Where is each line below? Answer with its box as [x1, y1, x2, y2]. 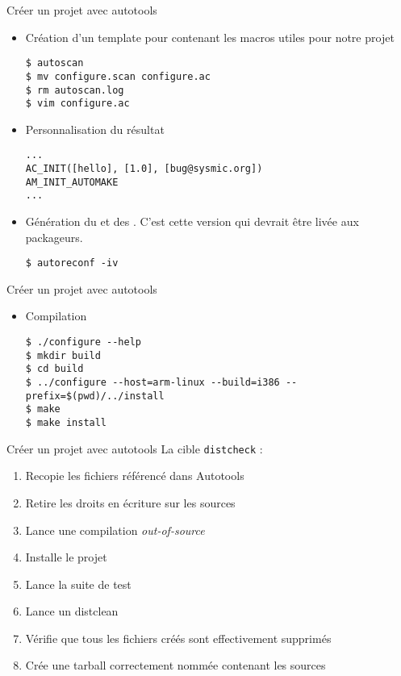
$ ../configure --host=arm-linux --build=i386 [25, 377, 280, 389]
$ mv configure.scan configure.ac [25, 70, 211, 82]
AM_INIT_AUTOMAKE [25, 176, 119, 188]
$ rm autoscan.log [25, 84, 124, 96]
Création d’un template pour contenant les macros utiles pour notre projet [25, 28, 395, 45]
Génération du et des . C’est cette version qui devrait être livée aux [25, 213, 359, 230]
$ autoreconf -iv [25, 257, 119, 269]
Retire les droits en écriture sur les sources [25, 494, 236, 511]
